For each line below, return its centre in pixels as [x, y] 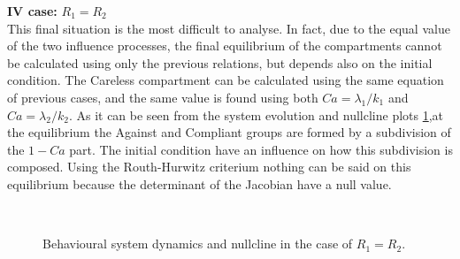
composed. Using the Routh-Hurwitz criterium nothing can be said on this [209, 167]
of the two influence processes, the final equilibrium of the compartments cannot [225, 46]
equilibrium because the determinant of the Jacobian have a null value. [199, 183]
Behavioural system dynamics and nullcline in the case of [198, 244]
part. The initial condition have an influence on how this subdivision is [261, 149]
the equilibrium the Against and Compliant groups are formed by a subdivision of [229, 132]
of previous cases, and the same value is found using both [163, 97]
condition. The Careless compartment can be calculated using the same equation [226, 80]
